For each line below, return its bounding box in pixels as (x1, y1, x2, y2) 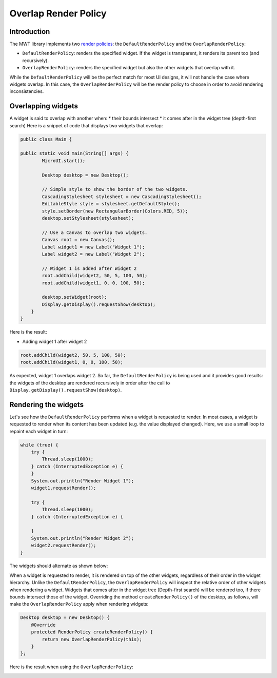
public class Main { (20, 136, 72, 142)
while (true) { (20, 442, 58, 448)
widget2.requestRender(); (31, 543, 96, 549)
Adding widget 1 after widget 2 (22, 338, 87, 344)
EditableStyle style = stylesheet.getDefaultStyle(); (42, 201, 180, 207)
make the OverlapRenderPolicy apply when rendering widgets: (9, 601, 149, 607)
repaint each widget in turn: (9, 428, 68, 434)
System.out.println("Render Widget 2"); (31, 535, 134, 541)
